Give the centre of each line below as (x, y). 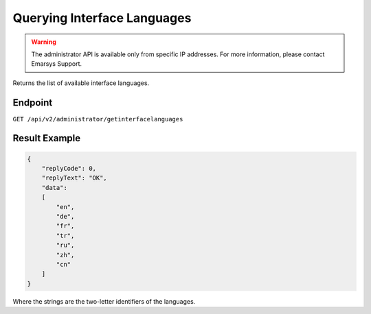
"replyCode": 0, (69, 169)
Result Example (47, 138)
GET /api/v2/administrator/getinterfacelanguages (98, 119)
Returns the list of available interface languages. (81, 83)
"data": (55, 188)
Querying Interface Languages (102, 18)
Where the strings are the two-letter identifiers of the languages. (104, 301)
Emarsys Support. (57, 64)
